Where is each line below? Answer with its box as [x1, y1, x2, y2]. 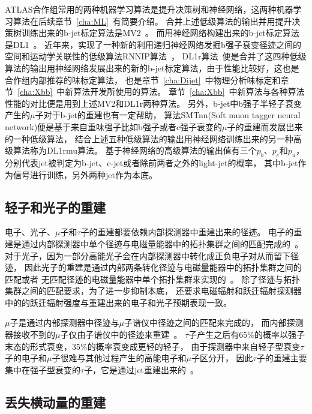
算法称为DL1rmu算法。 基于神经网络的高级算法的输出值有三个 [13, 144, 257, 157]
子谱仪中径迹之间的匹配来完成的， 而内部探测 [124, 316, 304, 329]
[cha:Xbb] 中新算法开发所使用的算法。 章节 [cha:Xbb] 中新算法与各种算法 [17, 85, 305, 98]
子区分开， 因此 [191, 352, 253, 364]
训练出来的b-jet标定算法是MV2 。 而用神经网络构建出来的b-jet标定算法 [21, 26, 299, 39]
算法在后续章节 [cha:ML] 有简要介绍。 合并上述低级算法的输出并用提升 [13, 14, 292, 27]
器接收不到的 [5, 328, 55, 341]
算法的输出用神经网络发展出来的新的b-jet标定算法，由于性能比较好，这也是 [5, 61, 299, 74]
